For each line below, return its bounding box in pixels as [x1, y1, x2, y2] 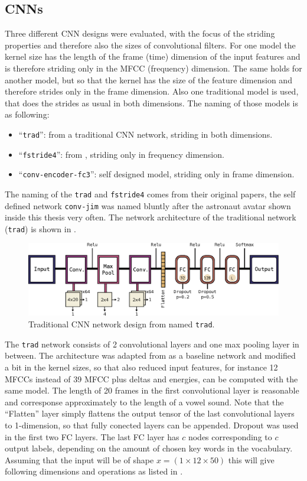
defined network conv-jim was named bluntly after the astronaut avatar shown [5, 199, 291, 212]
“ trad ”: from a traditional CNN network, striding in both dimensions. [18, 128, 273, 140]
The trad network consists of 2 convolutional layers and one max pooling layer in [5, 337, 299, 350]
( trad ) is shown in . [5, 222, 76, 235]
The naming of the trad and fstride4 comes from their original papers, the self [5, 187, 296, 200]
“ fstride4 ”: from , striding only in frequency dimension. [18, 148, 224, 160]
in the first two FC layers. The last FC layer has [5, 430, 179, 443]
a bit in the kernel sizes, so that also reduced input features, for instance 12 [5, 360, 278, 373]
